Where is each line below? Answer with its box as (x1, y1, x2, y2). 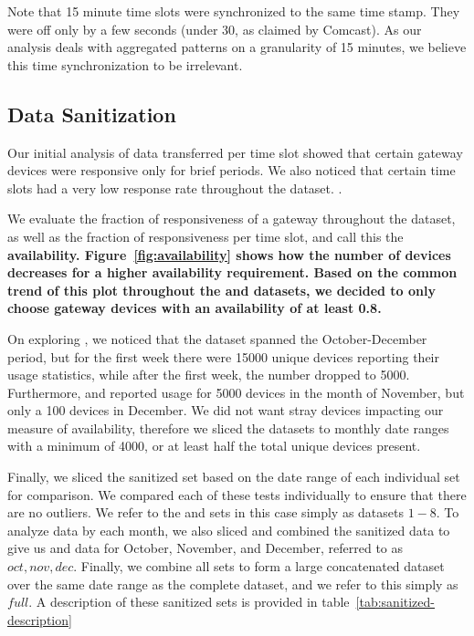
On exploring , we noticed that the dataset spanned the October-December (7, 328, 427, 348)
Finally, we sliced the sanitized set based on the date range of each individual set (7, 467, 460, 486)
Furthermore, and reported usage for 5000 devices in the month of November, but (7, 382, 465, 401)
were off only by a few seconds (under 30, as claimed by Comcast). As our (7, 19, 422, 38)
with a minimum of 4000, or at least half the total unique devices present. (7, 436, 421, 455)
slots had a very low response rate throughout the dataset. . (7, 178, 342, 197)
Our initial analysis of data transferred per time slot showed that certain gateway (7, 142, 463, 162)
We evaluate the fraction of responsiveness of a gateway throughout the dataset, (7, 209, 456, 228)
